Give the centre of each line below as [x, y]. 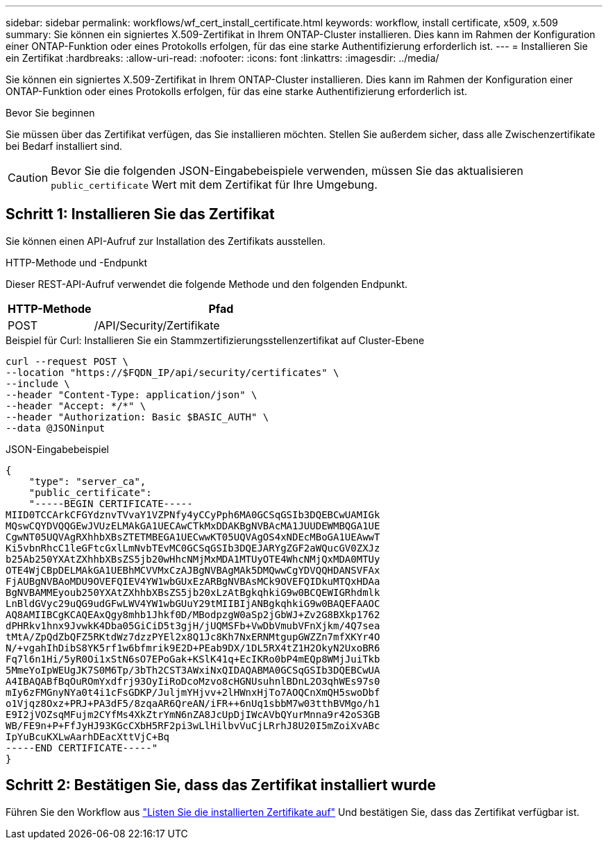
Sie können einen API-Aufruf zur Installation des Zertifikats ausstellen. [166, 241]
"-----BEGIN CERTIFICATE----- [111, 503]
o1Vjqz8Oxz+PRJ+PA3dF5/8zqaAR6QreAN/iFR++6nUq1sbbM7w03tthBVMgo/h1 [193, 703]
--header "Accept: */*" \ [76, 406]
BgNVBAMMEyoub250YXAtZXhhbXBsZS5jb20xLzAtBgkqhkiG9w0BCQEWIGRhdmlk [193, 592]
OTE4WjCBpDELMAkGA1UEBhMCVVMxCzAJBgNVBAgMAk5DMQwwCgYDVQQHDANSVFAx [193, 570]
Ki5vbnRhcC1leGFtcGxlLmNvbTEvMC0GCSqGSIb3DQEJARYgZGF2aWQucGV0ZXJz [193, 548]
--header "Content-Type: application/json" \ [132, 394]
